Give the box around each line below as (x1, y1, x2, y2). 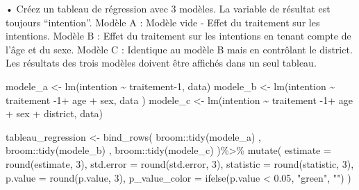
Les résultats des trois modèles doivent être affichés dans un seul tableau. (6, 55, 317, 70)
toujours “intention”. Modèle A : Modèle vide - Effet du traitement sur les (6, 15, 320, 29)
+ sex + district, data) (6, 106, 103, 121)
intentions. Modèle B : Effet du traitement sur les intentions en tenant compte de (6, 28, 351, 43)
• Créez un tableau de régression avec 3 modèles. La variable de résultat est (6, 1, 331, 15)
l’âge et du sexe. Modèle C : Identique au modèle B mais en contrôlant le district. (6, 42, 353, 56)
